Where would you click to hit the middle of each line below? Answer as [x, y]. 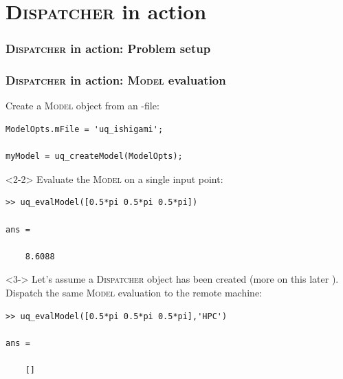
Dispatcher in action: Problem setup [108, 48]
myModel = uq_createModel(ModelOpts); [94, 156]
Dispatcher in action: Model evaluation [116, 80]
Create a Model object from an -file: [82, 106]
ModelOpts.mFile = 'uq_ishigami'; [85, 130]
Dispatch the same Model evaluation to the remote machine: [134, 292]
